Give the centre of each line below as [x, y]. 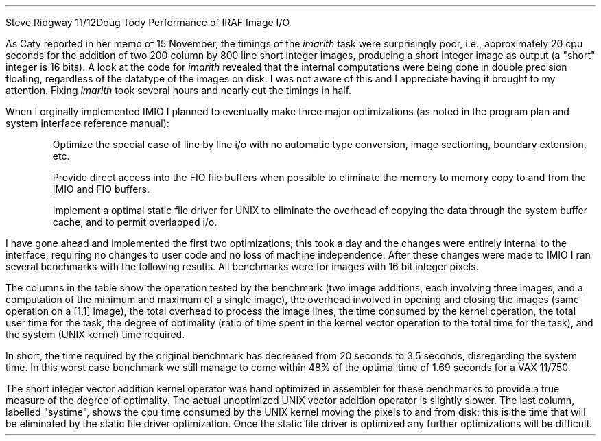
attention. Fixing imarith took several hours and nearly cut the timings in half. [179, 90]
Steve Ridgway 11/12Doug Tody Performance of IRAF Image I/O [148, 22]
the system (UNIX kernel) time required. [95, 334]
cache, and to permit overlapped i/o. [135, 222]
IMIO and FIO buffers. [101, 189]
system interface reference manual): [87, 123]
